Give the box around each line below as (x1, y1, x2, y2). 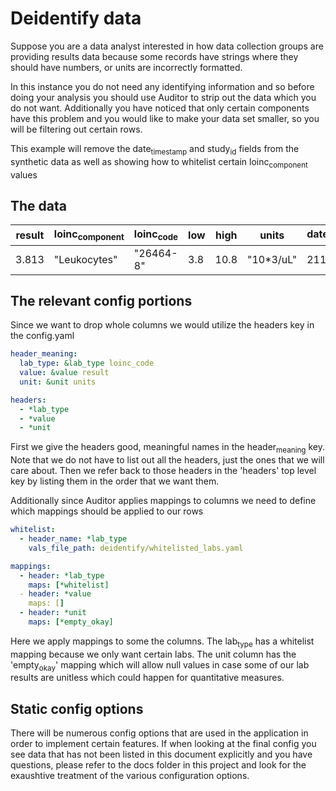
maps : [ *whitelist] (28, 580, 110, 590)
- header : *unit (19, 608, 87, 618)
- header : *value (19, 589, 92, 599)
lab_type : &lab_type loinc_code (19, 358, 155, 369)
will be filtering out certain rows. (10, 123, 143, 135)
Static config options (10, 700, 144, 717)
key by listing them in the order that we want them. (10, 475, 220, 487)
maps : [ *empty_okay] (28, 617, 114, 627)
